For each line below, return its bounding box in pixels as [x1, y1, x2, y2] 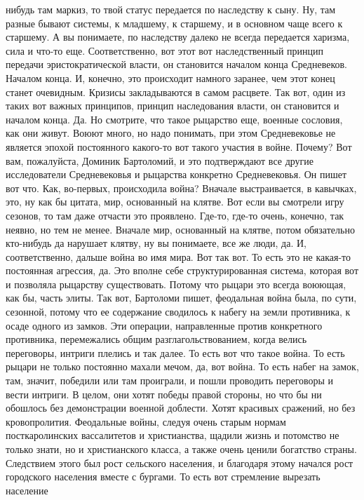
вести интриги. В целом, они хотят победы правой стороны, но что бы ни [6, 386, 322, 401]
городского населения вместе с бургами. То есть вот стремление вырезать [6, 469, 321, 484]
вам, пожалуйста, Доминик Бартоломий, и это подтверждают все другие [6, 153, 314, 168]
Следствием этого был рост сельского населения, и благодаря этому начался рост [6, 455, 353, 470]
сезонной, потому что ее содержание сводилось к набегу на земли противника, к [6, 304, 351, 319]
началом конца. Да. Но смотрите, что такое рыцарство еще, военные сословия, [6, 112, 343, 126]
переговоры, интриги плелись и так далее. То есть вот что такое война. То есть [6, 345, 345, 360]
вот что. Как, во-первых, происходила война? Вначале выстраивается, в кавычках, [6, 180, 357, 195]
